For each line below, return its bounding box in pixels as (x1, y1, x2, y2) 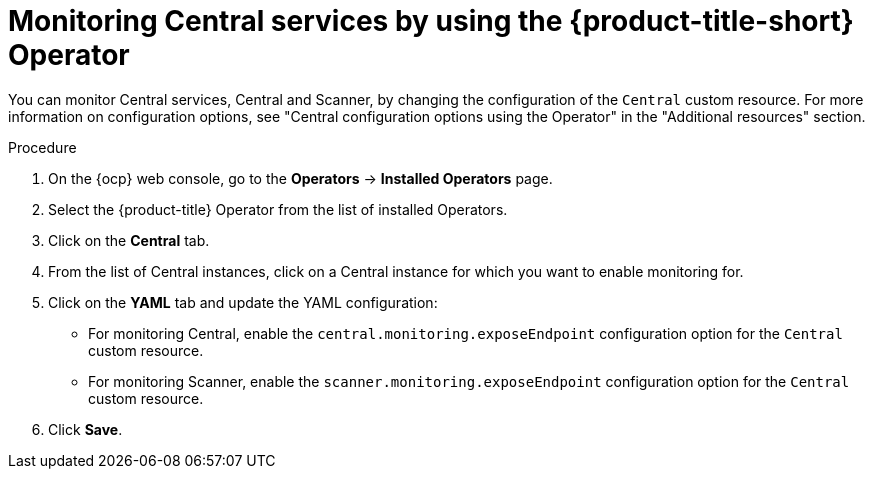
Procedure (8, 138, 77, 156)
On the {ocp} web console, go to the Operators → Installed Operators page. (48, 169, 553, 187)
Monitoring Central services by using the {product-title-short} (8, 4, 854, 38)
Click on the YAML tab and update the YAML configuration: (48, 293, 438, 311)
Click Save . (48, 420, 123, 438)
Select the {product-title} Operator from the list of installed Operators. (48, 200, 508, 218)
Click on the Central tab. (48, 231, 210, 249)
